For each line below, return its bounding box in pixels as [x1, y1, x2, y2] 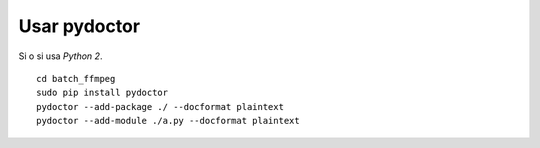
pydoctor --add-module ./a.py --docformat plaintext [36, 115, 300, 127]
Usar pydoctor [18, 15, 140, 37]
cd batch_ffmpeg [36, 73, 116, 84]
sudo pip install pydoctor [36, 87, 169, 99]
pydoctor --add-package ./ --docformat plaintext [36, 101, 285, 112]
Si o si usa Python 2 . [18, 50, 103, 62]
